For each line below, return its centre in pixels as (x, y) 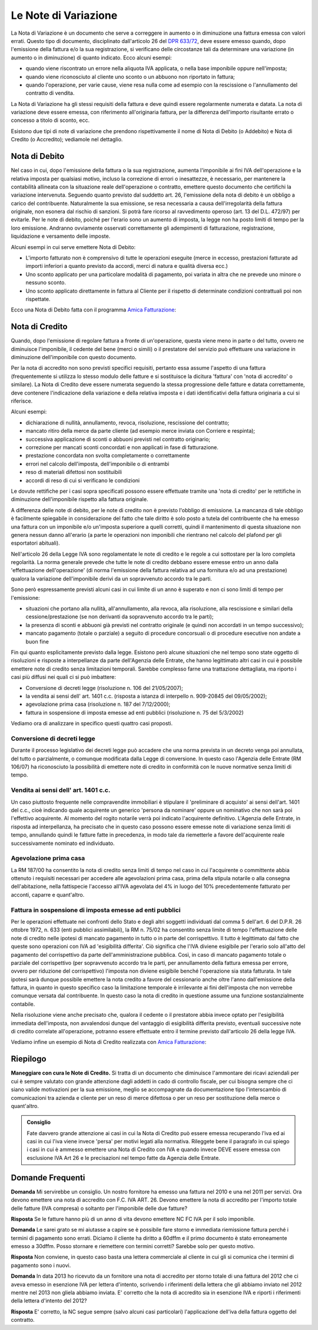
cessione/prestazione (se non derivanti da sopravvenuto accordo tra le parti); (120, 617)
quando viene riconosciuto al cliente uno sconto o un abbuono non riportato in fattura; (130, 77)
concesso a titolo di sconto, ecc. (50, 120)
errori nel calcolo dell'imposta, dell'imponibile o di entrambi (97, 464)
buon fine (37, 641)
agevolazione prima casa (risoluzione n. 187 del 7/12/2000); (98, 704)
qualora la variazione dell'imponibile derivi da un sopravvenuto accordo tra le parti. (111, 578)
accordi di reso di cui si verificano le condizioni (83, 480)
